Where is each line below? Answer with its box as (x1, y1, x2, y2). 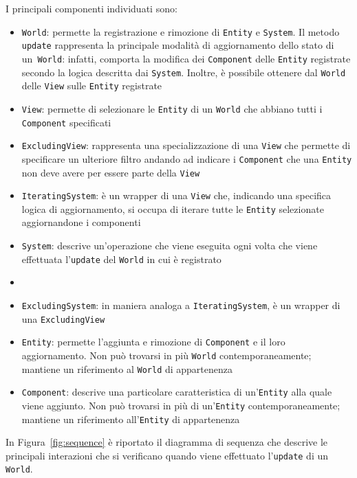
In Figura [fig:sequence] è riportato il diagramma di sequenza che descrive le (6, 435, 328, 449)
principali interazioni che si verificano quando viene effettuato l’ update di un (6, 448, 329, 462)
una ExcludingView (21, 311, 105, 326)
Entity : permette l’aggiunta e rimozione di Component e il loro (21, 334, 285, 349)
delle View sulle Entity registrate (21, 78, 162, 93)
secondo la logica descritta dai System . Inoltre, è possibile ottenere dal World (21, 65, 346, 79)
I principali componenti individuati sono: (6, 1, 177, 15)
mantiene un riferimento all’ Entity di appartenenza (21, 411, 240, 426)
